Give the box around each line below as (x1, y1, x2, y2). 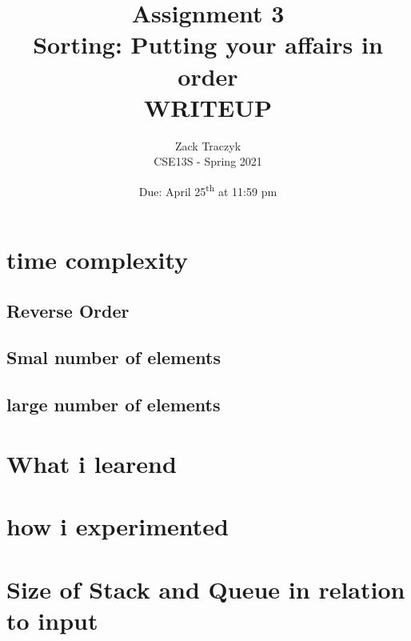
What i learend (6, 447, 177, 479)
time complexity (6, 243, 189, 276)
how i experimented (6, 510, 229, 543)
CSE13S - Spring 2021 (154, 153, 262, 170)
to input (6, 603, 98, 636)
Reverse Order (6, 298, 130, 323)
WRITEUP (143, 90, 273, 123)
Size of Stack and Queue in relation (6, 572, 405, 605)
